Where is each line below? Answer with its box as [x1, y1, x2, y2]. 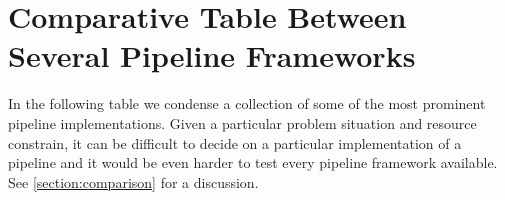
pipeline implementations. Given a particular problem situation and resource [8, 112, 477, 133]
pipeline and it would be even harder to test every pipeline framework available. [8, 152, 498, 173]
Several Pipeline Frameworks [8, 35, 416, 76]
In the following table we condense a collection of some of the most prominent [8, 93, 486, 114]
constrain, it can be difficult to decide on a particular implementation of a [8, 132, 462, 153]
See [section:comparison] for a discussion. [8, 171, 259, 192]
